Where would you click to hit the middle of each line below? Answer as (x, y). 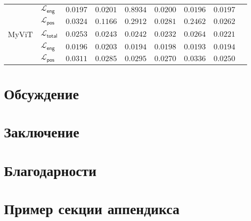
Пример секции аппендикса (92, 209)
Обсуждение (42, 93)
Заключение (42, 132)
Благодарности (50, 170)
